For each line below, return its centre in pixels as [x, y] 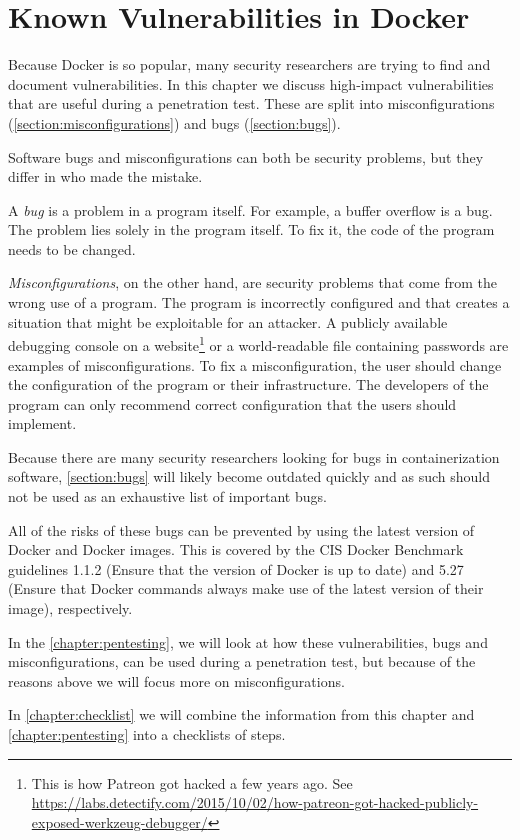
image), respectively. [70, 608]
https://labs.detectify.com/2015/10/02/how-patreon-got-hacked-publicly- [255, 802]
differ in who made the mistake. [105, 176]
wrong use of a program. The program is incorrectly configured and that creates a [259, 302]
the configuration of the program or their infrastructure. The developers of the [248, 384]
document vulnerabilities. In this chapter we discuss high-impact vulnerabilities [251, 83]
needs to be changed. [72, 248]
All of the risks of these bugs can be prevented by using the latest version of [241, 529]
